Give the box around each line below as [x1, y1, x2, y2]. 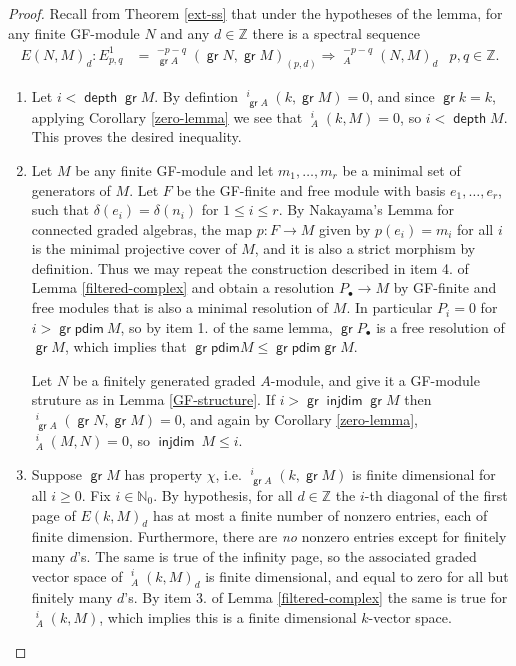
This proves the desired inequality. [31, 126, 242, 147]
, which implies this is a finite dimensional [99, 606, 357, 627]
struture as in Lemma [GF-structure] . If [31, 389, 275, 410]
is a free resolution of [376, 316, 505, 337]
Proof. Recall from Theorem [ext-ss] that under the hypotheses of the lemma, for [8, 3, 503, 23]
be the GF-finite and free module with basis [176, 179, 446, 200]
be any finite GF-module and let [75, 159, 274, 180]
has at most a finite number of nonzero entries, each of [152, 504, 488, 525]
